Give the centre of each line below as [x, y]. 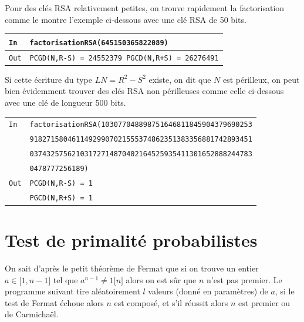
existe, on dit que [180, 79]
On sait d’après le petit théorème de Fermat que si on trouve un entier [132, 268]
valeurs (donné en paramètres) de [208, 291]
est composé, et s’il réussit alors [171, 302]
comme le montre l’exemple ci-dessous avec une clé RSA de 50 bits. [126, 19]
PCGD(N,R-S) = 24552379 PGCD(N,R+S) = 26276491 [124, 58]
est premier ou [264, 302]
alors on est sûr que [161, 279]
